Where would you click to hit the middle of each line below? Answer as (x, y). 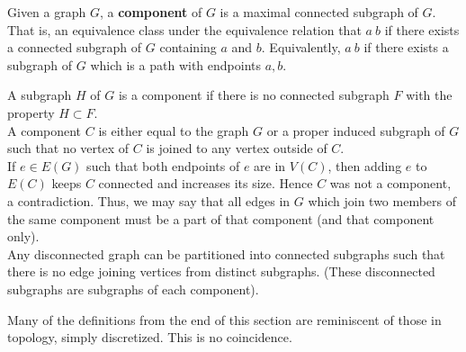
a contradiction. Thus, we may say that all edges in (149, 200)
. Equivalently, (301, 47)
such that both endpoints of (163, 165)
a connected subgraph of (75, 47)
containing (188, 47)
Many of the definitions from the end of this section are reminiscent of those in (224, 319)
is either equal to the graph (174, 130)
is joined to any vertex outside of (237, 148)
